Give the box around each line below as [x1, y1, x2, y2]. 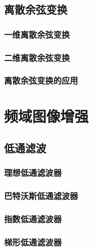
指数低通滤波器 [4, 213, 62, 225]
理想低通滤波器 [4, 166, 62, 179]
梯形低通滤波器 [4, 235, 62, 248]
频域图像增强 [4, 105, 89, 126]
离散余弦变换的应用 [4, 74, 78, 87]
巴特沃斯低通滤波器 [4, 190, 78, 202]
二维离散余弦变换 [4, 51, 70, 64]
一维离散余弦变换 [4, 28, 70, 40]
